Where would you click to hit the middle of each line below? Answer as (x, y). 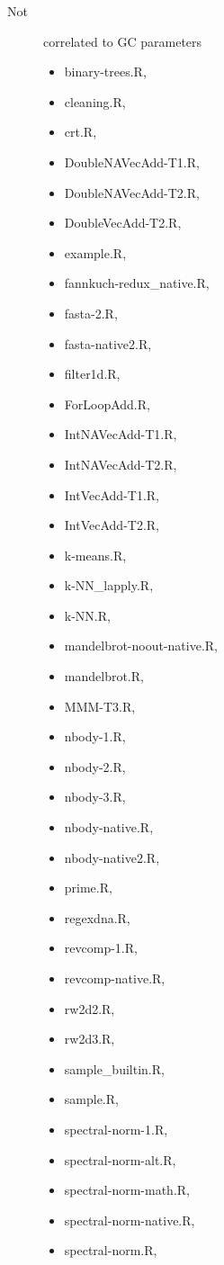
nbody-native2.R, (112, 857)
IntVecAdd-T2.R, (112, 525)
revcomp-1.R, (101, 948)
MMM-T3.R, (100, 706)
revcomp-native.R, (115, 978)
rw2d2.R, (90, 1008)
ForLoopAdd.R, (107, 404)
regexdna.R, (97, 917)
